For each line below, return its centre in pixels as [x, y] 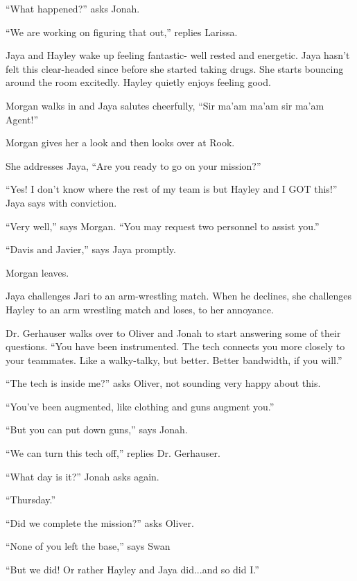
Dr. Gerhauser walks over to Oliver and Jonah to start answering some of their [173, 332]
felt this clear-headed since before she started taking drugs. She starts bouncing [175, 68]
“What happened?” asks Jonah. [73, 8]
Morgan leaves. [37, 272]
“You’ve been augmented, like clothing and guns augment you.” [140, 406]
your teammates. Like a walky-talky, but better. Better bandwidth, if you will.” [174, 359]
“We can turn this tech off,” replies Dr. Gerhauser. [113, 453]
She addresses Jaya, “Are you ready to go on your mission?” [133, 165]
